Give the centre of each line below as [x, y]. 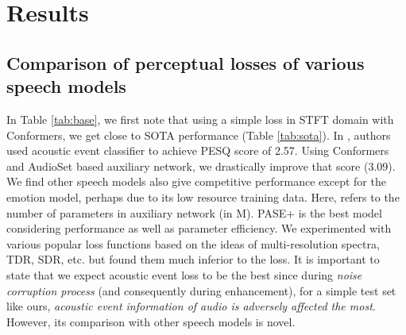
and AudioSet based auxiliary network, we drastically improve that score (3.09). [201, 166]
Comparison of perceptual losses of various [186, 62]
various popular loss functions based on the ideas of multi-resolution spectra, [193, 243]
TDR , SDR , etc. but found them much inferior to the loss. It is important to [193, 259]
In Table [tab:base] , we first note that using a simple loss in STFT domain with [200, 119]
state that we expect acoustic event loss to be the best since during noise [184, 274]
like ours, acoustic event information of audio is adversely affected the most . [191, 306]
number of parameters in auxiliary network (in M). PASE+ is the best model [194, 212]
